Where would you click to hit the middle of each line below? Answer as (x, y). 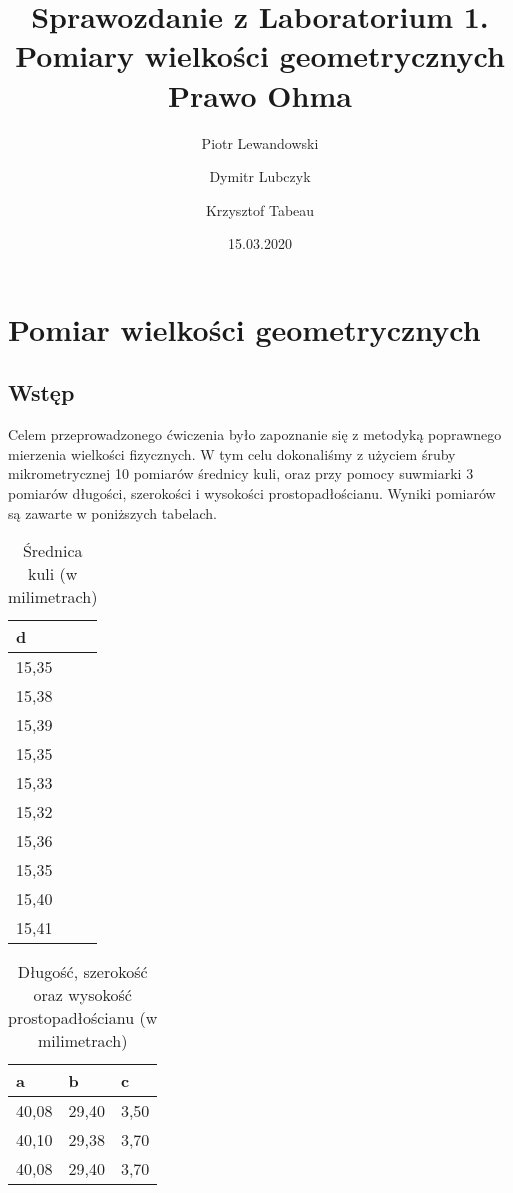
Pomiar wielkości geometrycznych (244, 328)
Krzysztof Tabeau (260, 209)
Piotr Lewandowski (260, 142)
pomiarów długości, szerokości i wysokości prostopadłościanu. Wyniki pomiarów (252, 493)
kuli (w (53, 574)
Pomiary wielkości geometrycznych (260, 55)
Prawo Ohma (260, 94)
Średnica (52, 551)
